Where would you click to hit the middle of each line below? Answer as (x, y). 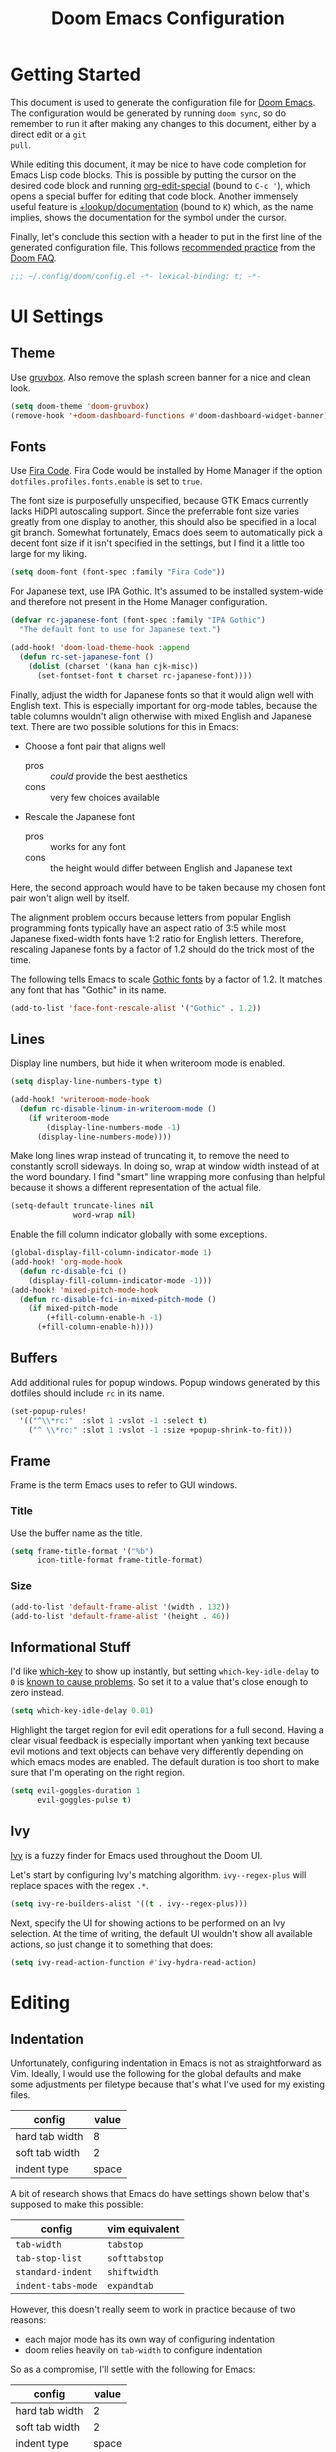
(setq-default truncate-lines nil (82, 1206)
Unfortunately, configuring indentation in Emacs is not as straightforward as (166, 2063)
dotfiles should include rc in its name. (87, 1393)
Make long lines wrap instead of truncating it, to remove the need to (150, 1156)
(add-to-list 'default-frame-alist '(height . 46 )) (120, 1616)
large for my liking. (48, 554)
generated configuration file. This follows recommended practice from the (163, 247)
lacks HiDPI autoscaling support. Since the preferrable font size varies (155, 511)
